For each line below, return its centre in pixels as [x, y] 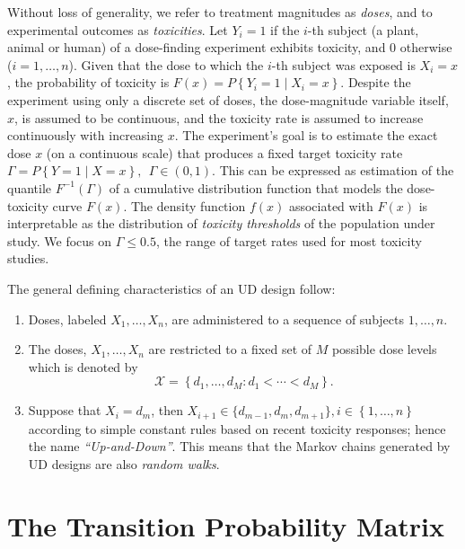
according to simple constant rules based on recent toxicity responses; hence [237, 428]
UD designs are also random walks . [124, 463]
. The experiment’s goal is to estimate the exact [306, 135]
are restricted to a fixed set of [230, 349]
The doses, [57, 349]
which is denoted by [83, 366]
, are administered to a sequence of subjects [284, 319]
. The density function [184, 205]
